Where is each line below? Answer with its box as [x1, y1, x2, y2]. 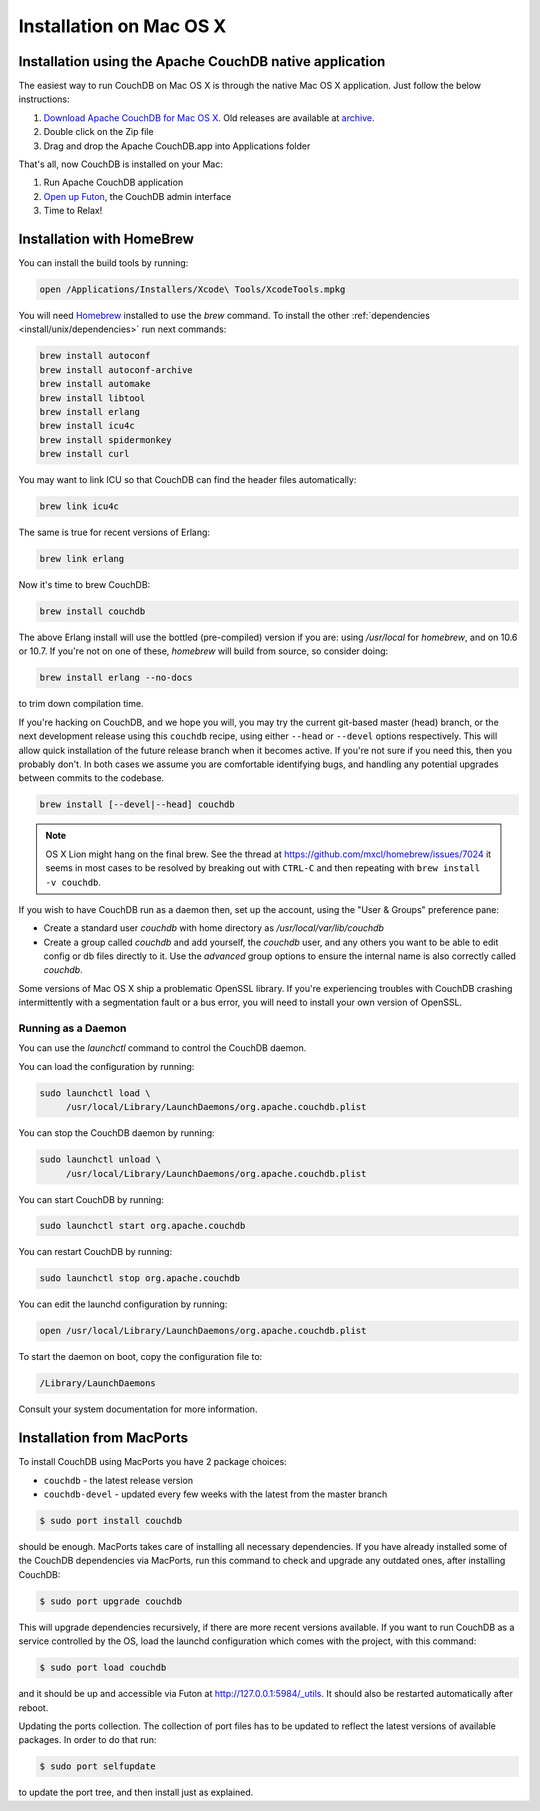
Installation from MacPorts [18, 1430, 189, 1447]
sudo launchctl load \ [39, 1087, 151, 1099]
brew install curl [39, 448, 130, 460]
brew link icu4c [39, 501, 120, 512]
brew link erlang [39, 553, 125, 565]
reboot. [18, 1701, 49, 1714]
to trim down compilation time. [18, 698, 144, 710]
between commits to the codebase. [18, 772, 165, 784]
